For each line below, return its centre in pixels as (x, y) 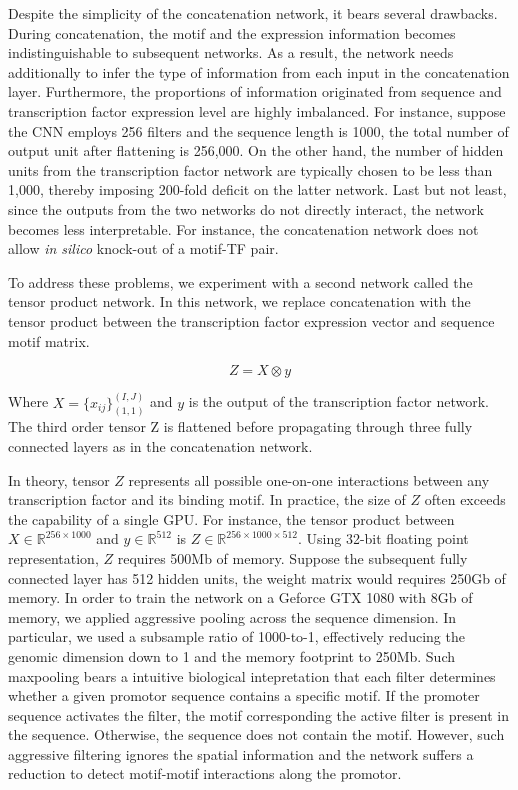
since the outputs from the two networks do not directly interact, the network (246, 208)
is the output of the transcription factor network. (338, 401)
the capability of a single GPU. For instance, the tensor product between (231, 518)
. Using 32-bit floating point (383, 538)
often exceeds (465, 499)
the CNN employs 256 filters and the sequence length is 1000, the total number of (258, 130)
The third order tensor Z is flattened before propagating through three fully (240, 426)
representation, (53, 557)
